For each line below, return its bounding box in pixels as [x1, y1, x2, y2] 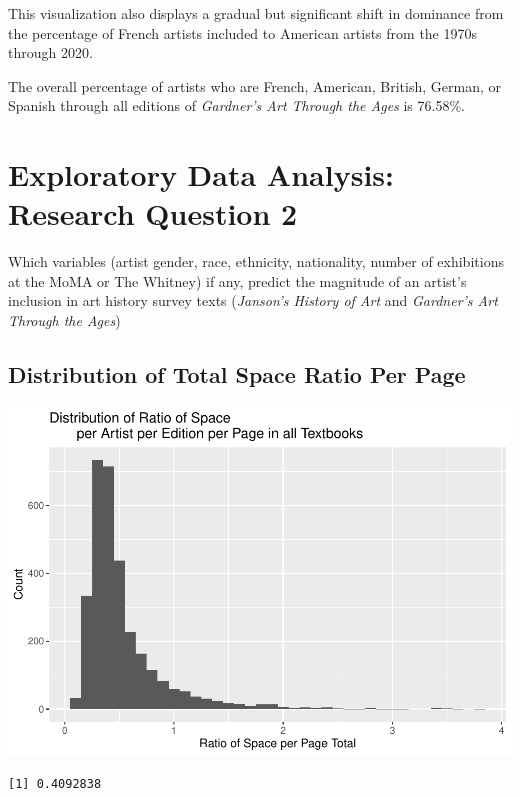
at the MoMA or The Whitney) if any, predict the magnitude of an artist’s [8, 270, 467, 291]
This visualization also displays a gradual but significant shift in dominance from [8, 3, 504, 23]
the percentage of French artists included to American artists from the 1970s [8, 22, 478, 43]
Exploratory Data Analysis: [8, 154, 394, 195]
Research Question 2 [8, 193, 298, 234]
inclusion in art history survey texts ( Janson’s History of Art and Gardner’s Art [8, 290, 498, 311]
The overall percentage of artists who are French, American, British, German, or [8, 75, 501, 96]
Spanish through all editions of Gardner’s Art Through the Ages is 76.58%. [8, 95, 465, 116]
